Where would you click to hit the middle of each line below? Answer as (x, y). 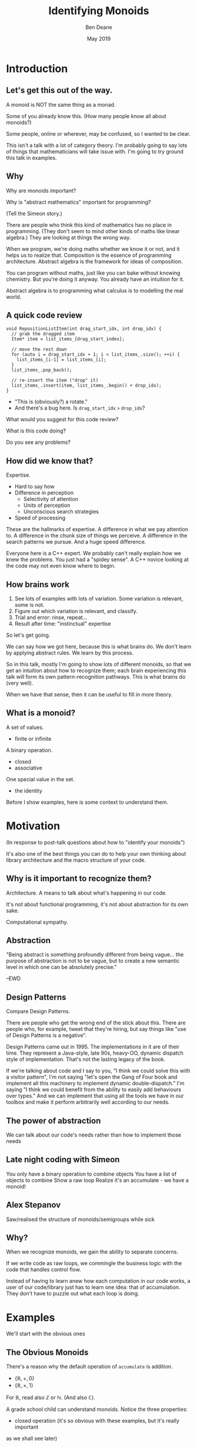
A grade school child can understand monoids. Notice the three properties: (97, 1409)
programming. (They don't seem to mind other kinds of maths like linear (93, 231)
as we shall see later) (32, 1439)
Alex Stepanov (34, 1205)
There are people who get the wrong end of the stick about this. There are (96, 1023)
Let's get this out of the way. (59, 91)
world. (14, 297)
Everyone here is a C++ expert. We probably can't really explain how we (94, 554)
